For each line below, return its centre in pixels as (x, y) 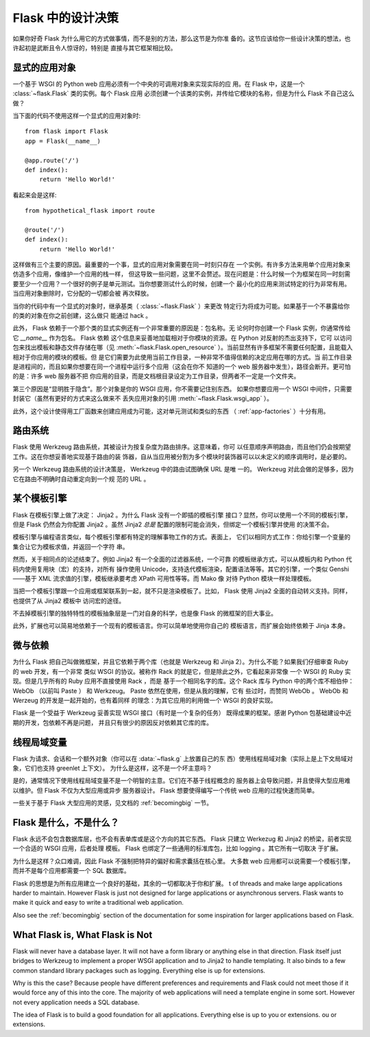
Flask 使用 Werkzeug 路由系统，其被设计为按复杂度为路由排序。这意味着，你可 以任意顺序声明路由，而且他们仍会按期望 (182, 447)
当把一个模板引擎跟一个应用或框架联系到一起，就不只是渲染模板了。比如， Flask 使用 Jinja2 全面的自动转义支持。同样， (182, 591)
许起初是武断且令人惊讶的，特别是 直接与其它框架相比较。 (95, 47)
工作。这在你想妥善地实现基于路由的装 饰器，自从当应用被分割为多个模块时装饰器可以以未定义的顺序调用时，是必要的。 (182, 456)
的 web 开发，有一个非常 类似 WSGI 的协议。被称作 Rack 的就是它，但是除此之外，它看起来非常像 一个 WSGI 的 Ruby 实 (182, 671)
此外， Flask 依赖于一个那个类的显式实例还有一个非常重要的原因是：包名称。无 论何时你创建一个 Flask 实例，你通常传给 (182, 328)
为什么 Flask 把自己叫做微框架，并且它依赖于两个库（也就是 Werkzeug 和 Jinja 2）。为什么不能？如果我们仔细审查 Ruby (181, 662)
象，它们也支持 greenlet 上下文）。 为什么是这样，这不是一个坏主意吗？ (112, 768)
